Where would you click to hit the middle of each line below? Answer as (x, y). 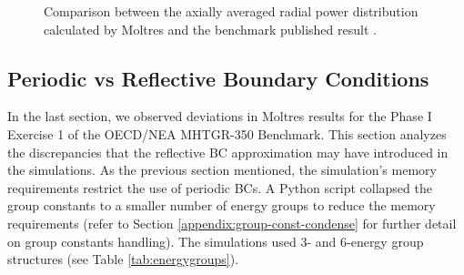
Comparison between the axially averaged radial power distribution (231, 11)
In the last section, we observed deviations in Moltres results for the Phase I (220, 116)
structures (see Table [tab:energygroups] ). (123, 259)
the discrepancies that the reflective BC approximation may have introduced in (228, 152)
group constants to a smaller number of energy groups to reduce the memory (222, 205)
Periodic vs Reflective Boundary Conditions (218, 78)
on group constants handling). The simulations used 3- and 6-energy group (216, 241)
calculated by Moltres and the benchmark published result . (210, 29)
